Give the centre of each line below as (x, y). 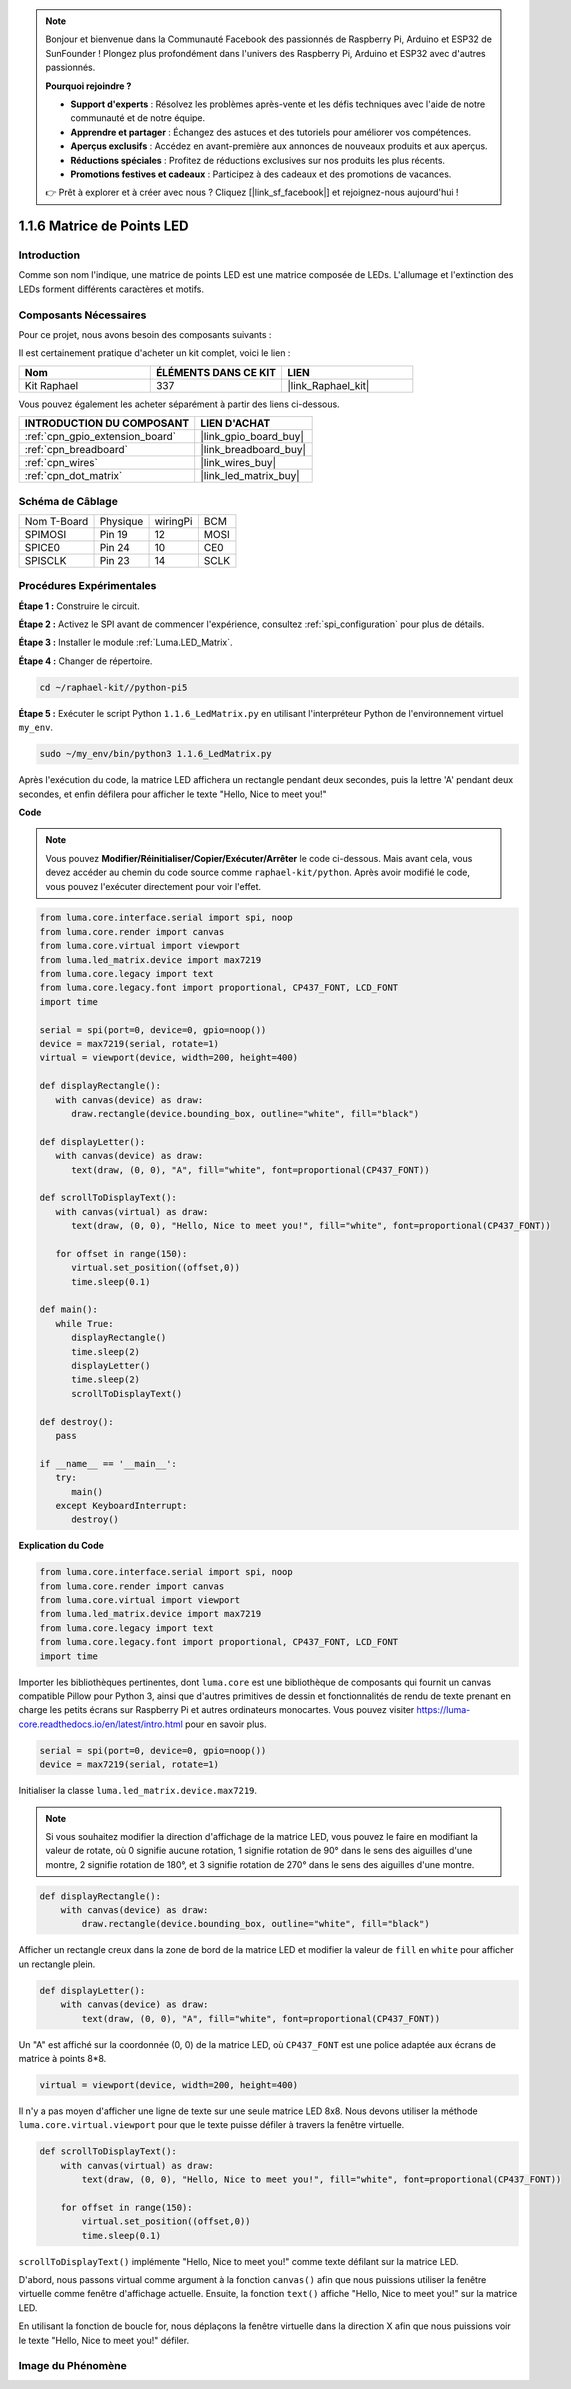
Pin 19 (114, 534)
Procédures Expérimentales (87, 586)
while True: (84, 1323)
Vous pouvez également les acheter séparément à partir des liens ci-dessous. (179, 404)
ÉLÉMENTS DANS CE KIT (216, 372)
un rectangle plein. (57, 1964)
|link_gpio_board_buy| (252, 437)
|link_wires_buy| (238, 463)
